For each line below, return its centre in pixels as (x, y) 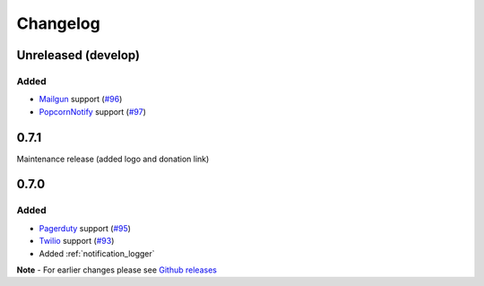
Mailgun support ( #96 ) (81, 100)
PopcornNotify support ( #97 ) (93, 111)
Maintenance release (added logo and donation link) (113, 159)
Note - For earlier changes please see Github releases (117, 270)
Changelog (58, 23)
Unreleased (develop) (78, 55)
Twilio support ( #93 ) (77, 241)
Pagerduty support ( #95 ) (85, 228)
